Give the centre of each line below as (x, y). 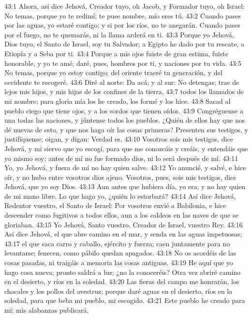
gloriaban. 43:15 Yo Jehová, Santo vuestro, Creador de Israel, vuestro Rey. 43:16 (124, 224)
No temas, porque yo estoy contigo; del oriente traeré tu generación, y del (113, 72)
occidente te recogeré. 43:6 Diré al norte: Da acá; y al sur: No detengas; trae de (122, 82)
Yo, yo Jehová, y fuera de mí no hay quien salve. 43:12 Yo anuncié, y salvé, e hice (125, 167)
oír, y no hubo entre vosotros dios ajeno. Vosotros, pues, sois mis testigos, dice (120, 177)
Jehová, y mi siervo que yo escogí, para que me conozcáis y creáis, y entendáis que (126, 148)
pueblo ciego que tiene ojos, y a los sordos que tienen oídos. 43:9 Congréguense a (124, 110)
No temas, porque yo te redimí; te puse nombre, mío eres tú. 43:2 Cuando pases (123, 15)
